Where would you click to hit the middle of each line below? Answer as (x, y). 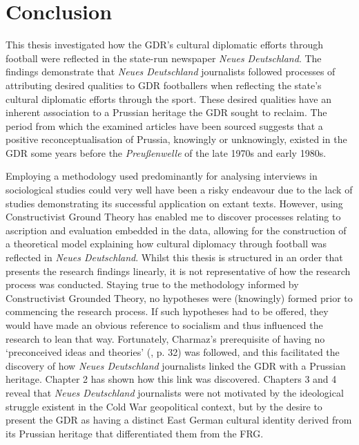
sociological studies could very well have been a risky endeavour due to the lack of (179, 190)
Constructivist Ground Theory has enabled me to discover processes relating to (173, 217)
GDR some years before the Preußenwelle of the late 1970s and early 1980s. (166, 152)
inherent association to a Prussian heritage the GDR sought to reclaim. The (166, 112)
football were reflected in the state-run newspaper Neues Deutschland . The (164, 58)
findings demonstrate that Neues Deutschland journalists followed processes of (171, 72)
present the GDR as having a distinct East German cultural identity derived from (179, 420)
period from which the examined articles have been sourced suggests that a (164, 125)
